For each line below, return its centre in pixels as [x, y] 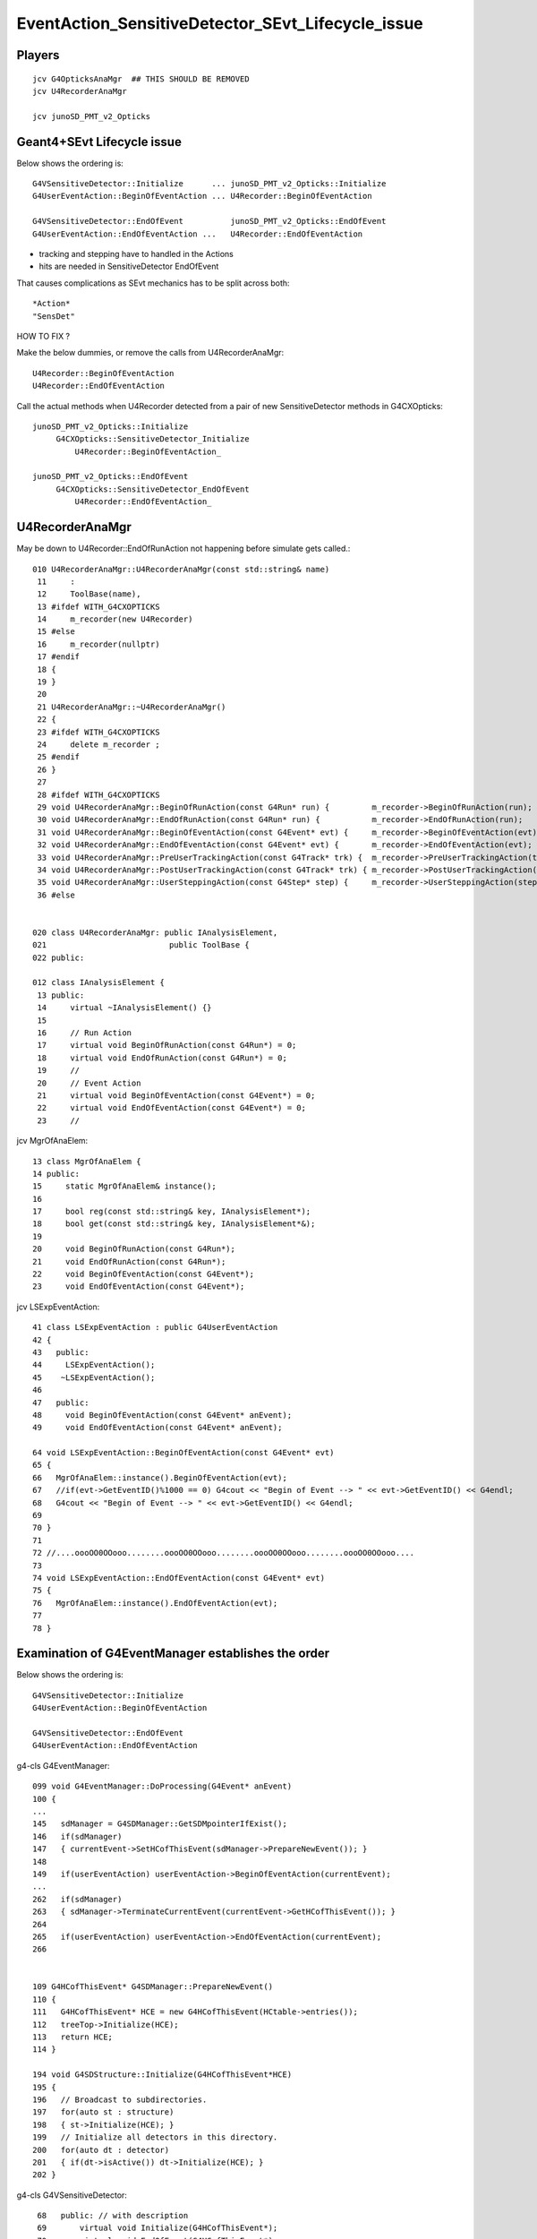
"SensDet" [54, 316]
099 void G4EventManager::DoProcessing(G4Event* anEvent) [162, 1786]
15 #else [56, 632]
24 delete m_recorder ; [98, 745]
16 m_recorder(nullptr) [98, 644]
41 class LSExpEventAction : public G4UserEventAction [155, 1327]
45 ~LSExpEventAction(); [94, 1377]
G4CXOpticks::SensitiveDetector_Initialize [153, 439]
